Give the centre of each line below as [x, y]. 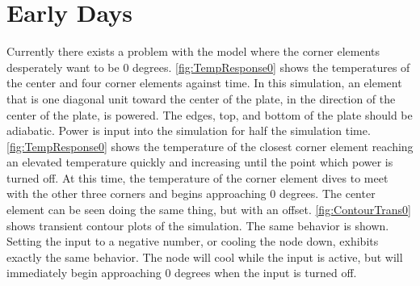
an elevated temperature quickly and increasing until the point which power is [200, 162]
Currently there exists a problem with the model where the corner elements [193, 51]
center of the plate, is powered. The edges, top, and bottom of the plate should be [210, 114]
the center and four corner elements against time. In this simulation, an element [204, 83]
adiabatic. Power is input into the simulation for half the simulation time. [189, 130]
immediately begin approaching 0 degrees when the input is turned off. [182, 273]
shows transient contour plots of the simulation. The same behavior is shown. [198, 225]
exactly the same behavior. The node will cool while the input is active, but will [205, 257]
